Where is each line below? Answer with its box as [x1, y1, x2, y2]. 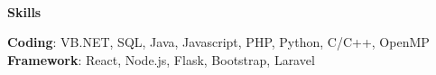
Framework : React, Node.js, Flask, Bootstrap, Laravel [7, 50, 315, 69]
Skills [7, 2, 42, 21]
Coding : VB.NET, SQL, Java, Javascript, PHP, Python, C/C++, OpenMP [7, 33, 430, 52]
